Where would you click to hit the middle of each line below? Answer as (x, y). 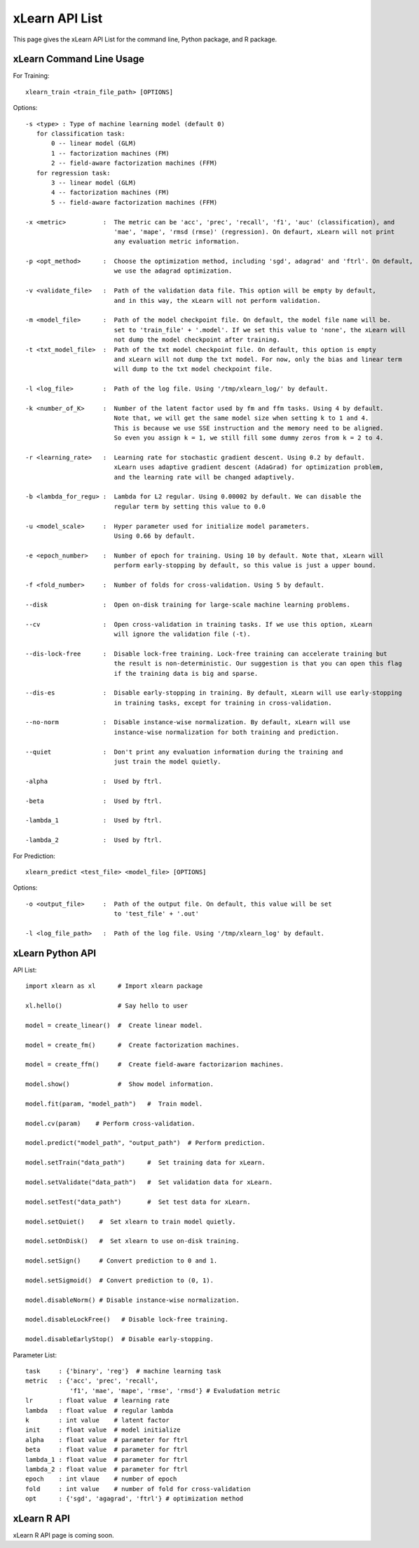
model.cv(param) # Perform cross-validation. (110, 1123)
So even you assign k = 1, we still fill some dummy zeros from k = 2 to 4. (249, 438)
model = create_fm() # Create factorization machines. (132, 1045)
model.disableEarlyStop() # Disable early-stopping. (119, 1339)
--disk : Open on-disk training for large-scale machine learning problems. (188, 604)
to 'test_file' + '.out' (157, 914)
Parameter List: (35, 1355)
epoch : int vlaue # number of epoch (101, 1479)
